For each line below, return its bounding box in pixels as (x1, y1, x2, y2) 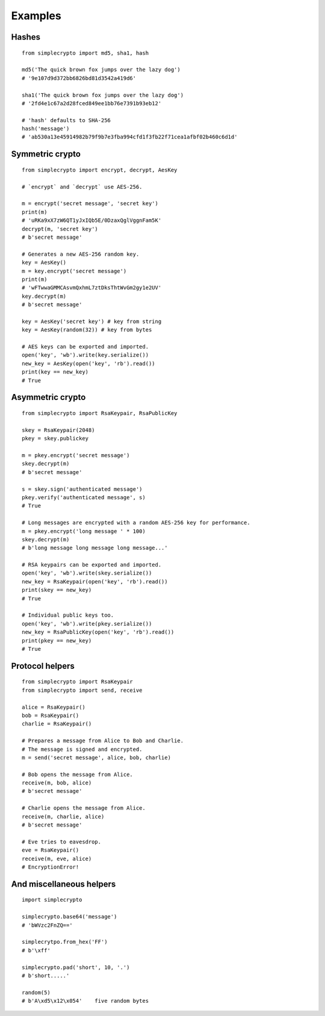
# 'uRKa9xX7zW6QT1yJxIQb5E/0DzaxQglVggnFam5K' (22, 217, 162, 224)
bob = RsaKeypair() (22, 712, 79, 719)
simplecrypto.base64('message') (22, 913, 117, 920)
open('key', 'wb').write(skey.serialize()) (22, 570, 152, 577)
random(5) (22, 989, 51, 996)
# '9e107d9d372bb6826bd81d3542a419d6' (22, 75, 137, 81)
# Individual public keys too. (22, 612, 114, 619)
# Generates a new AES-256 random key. (22, 250, 140, 257)
